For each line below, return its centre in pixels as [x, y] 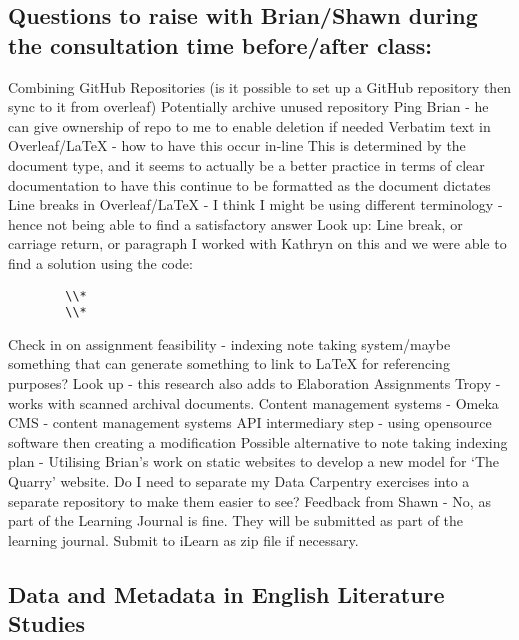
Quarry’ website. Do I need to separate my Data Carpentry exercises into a [239, 481]
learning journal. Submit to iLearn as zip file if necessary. [183, 539]
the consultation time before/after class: [220, 44]
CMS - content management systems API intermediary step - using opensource [250, 422]
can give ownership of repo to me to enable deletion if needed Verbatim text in [249, 125]
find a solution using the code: [100, 262]
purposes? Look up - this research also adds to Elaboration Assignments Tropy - [254, 383]
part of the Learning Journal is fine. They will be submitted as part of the [236, 520]
